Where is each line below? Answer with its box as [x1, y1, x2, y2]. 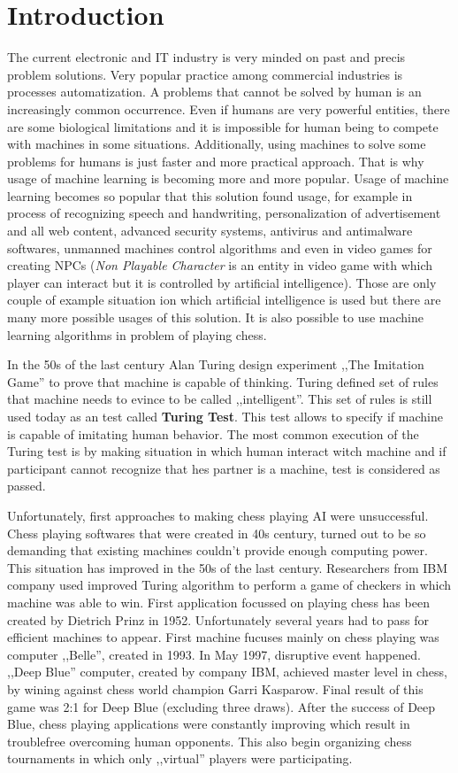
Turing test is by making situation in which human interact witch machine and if [7, 442, 447, 460]
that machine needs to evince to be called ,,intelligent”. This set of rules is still [7, 390, 432, 408]
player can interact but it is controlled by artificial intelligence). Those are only [7, 273, 437, 291]
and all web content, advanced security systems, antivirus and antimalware [7, 221, 413, 240]
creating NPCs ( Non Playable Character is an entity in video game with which [7, 256, 433, 274]
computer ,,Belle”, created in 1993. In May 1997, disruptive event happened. [7, 645, 421, 663]
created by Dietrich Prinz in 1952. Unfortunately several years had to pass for [7, 610, 429, 629]
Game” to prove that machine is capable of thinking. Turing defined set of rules [7, 372, 439, 390]
